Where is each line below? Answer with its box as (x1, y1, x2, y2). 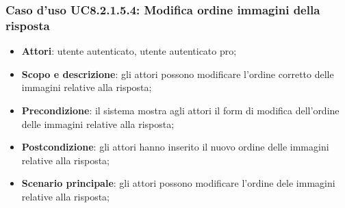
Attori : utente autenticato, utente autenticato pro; (21, 44, 237, 58)
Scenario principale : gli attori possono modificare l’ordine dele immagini (21, 176, 335, 190)
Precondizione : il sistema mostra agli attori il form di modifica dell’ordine (21, 103, 340, 117)
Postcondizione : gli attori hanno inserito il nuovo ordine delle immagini (21, 140, 329, 154)
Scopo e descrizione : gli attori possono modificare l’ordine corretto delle (21, 66, 334, 81)
